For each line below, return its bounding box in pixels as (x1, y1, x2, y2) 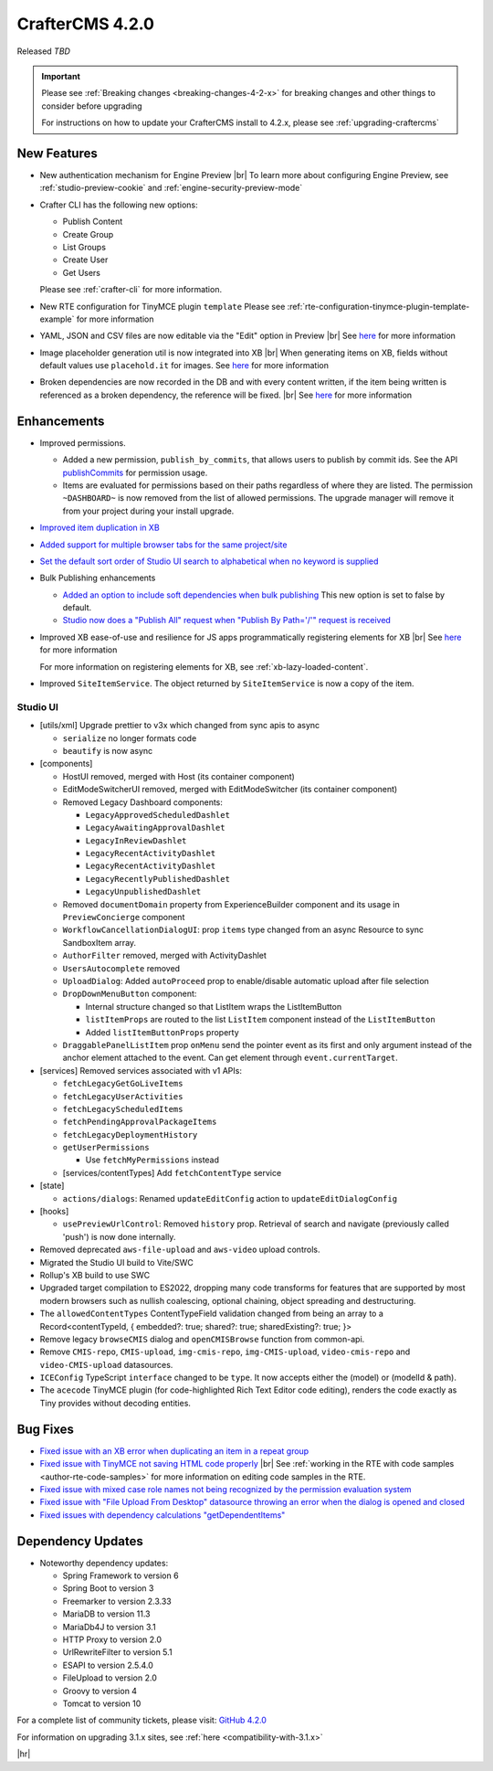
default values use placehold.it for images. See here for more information (39, 360, 329, 371)
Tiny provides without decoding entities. (39, 1397, 192, 1408)
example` (39, 313, 75, 324)
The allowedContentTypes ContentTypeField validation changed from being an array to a (39, 1308, 383, 1320)
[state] (39, 1180, 65, 1192)
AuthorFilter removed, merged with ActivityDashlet (62, 950, 267, 961)
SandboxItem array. (62, 937, 137, 948)
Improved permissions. (39, 437, 127, 448)
